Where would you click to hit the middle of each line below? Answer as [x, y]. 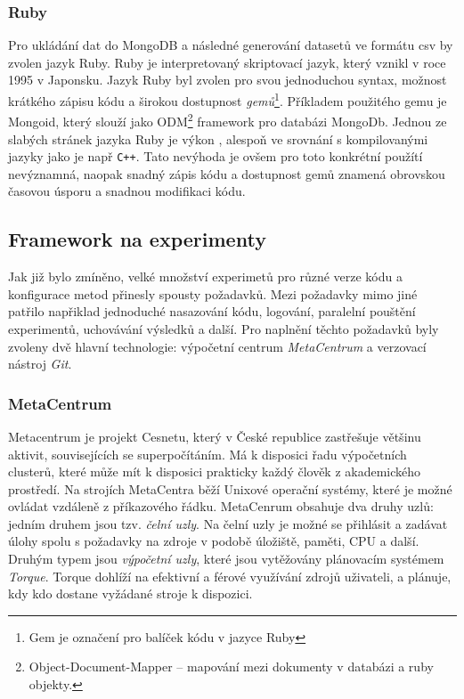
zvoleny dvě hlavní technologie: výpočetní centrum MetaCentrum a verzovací [217, 346]
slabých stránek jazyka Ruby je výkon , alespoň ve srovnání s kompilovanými [218, 138]
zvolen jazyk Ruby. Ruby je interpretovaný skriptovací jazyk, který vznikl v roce [227, 62]
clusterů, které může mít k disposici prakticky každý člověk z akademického [215, 471]
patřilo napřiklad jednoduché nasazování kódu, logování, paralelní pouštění [212, 311]
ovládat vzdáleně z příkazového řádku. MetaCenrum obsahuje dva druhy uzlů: [221, 506]
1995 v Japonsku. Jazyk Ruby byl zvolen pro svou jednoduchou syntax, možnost [228, 80]
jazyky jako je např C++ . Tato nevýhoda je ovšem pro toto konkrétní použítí [216, 156]
